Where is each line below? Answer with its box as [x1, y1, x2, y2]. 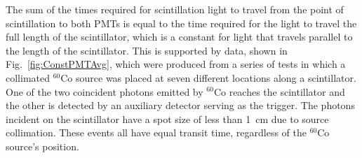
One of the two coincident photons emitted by [6, 84, 203, 99]
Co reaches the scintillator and [213, 84, 345, 99]
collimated [6, 70, 50, 85]
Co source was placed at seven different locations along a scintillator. [60, 70, 356, 85]
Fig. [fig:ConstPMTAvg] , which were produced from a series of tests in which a [6, 57, 346, 71]
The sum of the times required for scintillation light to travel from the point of [6, 2, 344, 16]
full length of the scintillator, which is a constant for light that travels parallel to [6, 29, 353, 44]
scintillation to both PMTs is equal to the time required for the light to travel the [6, 15, 357, 30]
